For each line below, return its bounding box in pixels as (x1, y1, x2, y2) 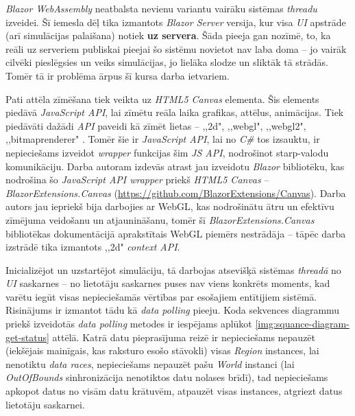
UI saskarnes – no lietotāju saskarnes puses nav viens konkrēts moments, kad (5, 276, 330, 290)
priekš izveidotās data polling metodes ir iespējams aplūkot (5, 316, 252, 331)
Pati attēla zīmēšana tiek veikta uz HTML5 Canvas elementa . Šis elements (5, 91, 319, 106)
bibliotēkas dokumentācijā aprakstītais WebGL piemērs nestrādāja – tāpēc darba (5, 226, 346, 240)
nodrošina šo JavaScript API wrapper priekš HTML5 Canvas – (5, 172, 269, 187)
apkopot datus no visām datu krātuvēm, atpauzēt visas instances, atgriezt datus (5, 384, 343, 398)
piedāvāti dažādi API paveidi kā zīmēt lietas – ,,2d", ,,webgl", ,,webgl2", (5, 118, 306, 132)
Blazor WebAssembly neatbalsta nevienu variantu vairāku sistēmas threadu (5, 1, 317, 15)
